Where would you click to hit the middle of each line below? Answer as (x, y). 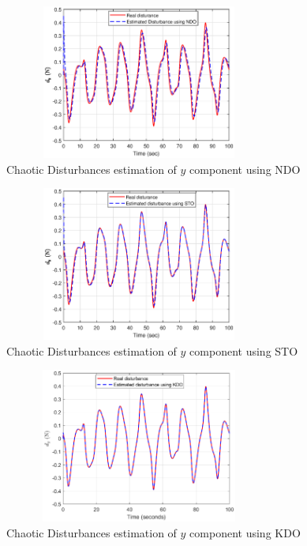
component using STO (244, 350)
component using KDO (245, 532)
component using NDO (245, 169)
